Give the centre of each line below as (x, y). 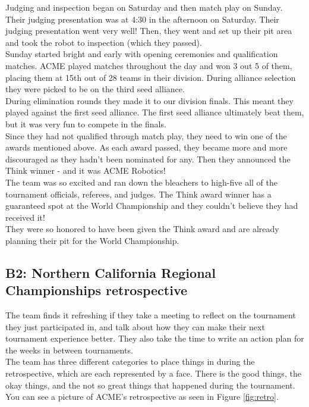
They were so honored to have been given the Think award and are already (142, 229)
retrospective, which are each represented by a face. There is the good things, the (153, 373)
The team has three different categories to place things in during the (130, 361)
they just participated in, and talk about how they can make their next (135, 326)
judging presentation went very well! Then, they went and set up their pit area (149, 31)
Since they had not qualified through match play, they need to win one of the (146, 135)
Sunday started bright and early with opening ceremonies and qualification (142, 54)
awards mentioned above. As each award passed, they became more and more (146, 147)
